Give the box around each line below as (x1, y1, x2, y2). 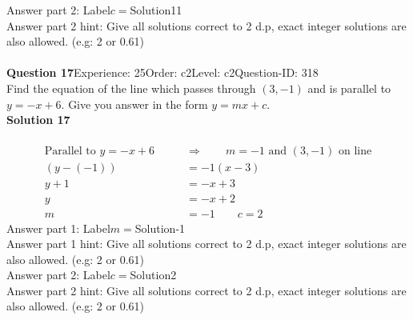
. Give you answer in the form (61, 95, 208, 112)
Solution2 (130, 266, 177, 283)
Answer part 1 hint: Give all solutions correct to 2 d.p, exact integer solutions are (6, 235, 407, 252)
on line (338, 146, 372, 158)
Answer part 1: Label (6, 219, 110, 236)
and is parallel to (307, 79, 391, 96)
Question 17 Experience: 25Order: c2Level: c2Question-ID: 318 (6, 64, 319, 81)
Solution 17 (6, 111, 70, 128)
